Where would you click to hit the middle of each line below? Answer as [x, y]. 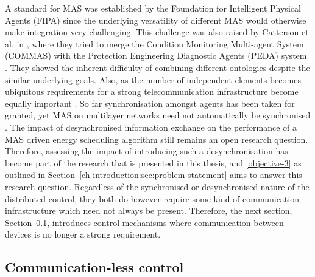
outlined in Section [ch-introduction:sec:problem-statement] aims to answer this [154, 175]
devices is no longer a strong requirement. [83, 234]
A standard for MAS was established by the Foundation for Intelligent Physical [153, 8]
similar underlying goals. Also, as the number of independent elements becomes [153, 79]
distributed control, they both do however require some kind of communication [152, 198]
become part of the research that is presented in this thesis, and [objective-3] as [153, 162]
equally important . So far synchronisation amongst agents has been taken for [150, 103]
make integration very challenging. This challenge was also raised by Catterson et [157, 32]
